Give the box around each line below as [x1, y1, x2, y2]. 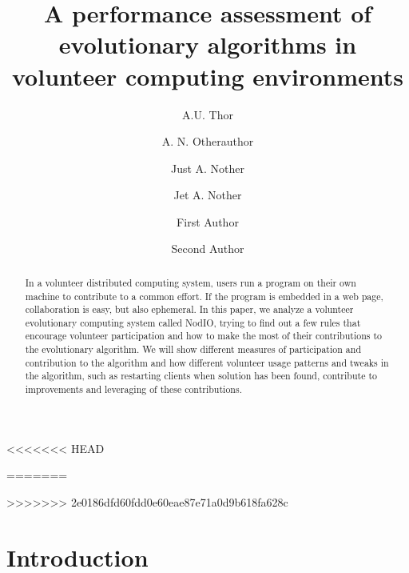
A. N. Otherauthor [161, 133, 254, 150]
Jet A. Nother [173, 186, 242, 203]
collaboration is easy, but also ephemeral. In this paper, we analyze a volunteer [25, 303, 354, 316]
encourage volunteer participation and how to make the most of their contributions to [25, 329, 383, 343]
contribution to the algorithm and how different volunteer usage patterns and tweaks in [25, 355, 389, 369]
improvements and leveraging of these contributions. [25, 383, 242, 396]
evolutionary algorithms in [58, 28, 357, 61]
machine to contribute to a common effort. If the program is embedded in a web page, [25, 289, 383, 303]
